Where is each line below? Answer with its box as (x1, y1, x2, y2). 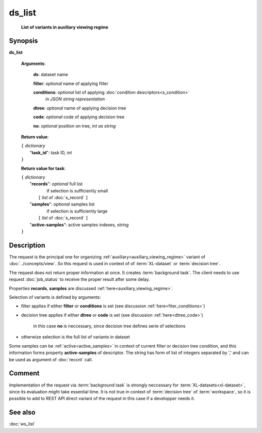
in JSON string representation (45, 96, 105, 102)
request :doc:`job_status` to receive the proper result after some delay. (9, 276, 150, 282)
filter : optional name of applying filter (33, 80, 109, 86)
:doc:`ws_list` (9, 421, 36, 427)
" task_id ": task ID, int (30, 149, 72, 155)
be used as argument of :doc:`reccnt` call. (9, 356, 93, 362)
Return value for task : (21, 165, 65, 171)
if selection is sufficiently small (47, 188, 108, 193)
